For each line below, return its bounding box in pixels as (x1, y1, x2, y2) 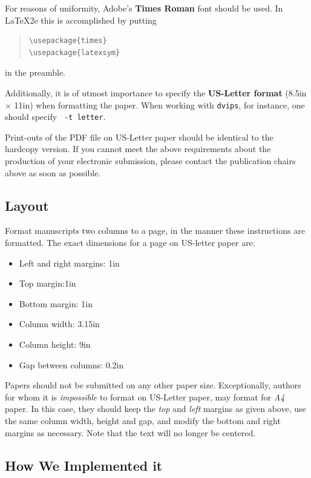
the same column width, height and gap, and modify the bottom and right (5, 414, 281, 427)
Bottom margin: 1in (19, 297, 93, 310)
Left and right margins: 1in (19, 256, 120, 269)
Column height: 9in (19, 338, 91, 351)
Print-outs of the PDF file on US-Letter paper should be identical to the (5, 130, 273, 143)
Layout (5, 196, 49, 214)
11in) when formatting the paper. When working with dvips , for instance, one (14, 98, 305, 111)
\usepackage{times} (28, 36, 107, 45)
